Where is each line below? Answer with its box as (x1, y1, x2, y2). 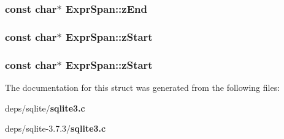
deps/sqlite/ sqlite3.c (5, 101, 85, 114)
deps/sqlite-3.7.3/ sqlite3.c (5, 122, 106, 135)
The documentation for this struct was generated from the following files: (5, 80, 280, 93)
